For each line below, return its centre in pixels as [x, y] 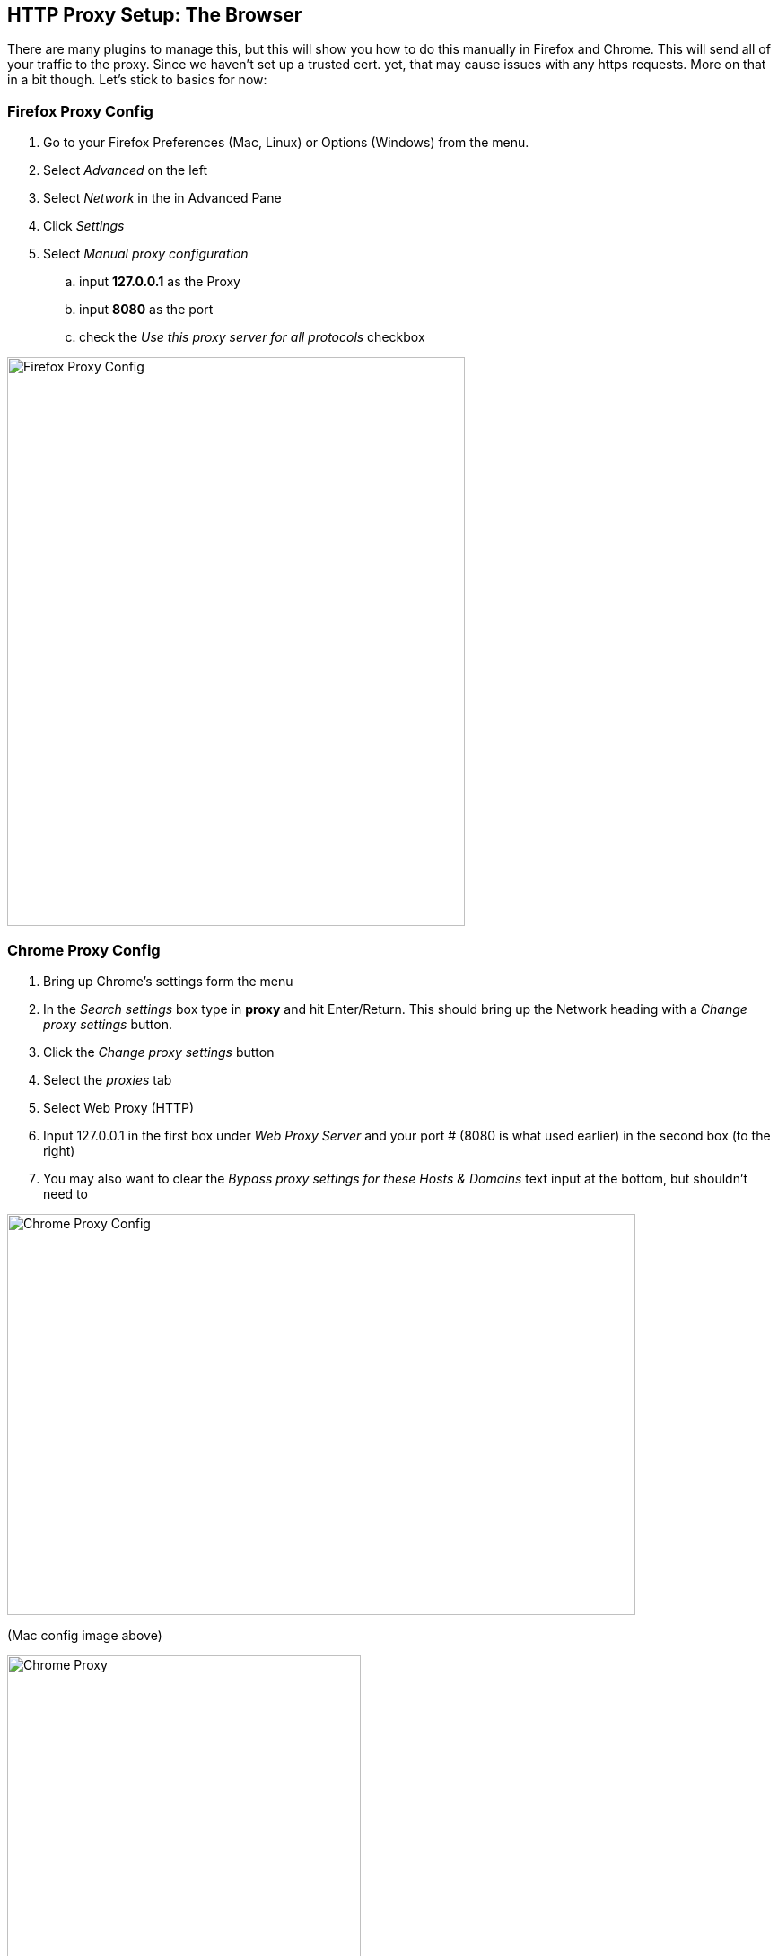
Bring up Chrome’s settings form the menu [168, 981]
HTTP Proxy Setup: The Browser [155, 15]
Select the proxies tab [108, 1079]
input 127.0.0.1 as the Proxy [160, 282]
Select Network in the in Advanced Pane [162, 198]
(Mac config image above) [85, 1635]
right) [59, 1150]
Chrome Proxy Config [84, 950]
